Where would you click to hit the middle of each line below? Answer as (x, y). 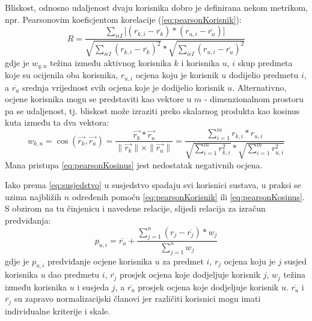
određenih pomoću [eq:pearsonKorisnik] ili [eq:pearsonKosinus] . (188, 196)
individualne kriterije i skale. (58, 310)
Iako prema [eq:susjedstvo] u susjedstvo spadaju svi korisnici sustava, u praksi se (153, 185)
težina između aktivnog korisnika (110, 62)
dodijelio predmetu (264, 75)
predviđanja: (28, 220)
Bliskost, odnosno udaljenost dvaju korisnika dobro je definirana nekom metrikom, (157, 7)
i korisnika (200, 62)
